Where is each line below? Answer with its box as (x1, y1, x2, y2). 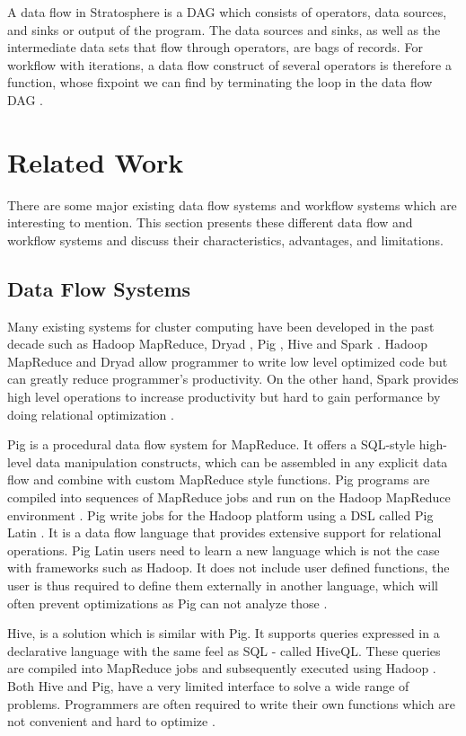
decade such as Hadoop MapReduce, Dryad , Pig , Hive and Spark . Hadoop (7, 334, 427, 353)
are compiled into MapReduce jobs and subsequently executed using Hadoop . (7, 659, 436, 678)
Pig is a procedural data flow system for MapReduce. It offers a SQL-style (7, 435, 416, 454)
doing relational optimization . (7, 404, 174, 423)
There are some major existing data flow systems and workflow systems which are (7, 195, 457, 214)
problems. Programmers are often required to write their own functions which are (7, 694, 455, 713)
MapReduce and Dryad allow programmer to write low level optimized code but (7, 351, 448, 370)
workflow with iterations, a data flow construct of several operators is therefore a (7, 55, 452, 74)
